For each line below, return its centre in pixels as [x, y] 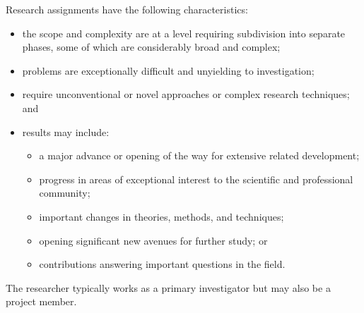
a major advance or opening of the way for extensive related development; [199, 155]
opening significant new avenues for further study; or [153, 240]
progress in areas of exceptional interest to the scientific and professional [196, 179]
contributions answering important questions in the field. [162, 264]
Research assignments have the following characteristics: [127, 9]
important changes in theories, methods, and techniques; [162, 216]
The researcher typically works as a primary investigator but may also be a [168, 287]
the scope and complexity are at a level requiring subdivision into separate [184, 33]
